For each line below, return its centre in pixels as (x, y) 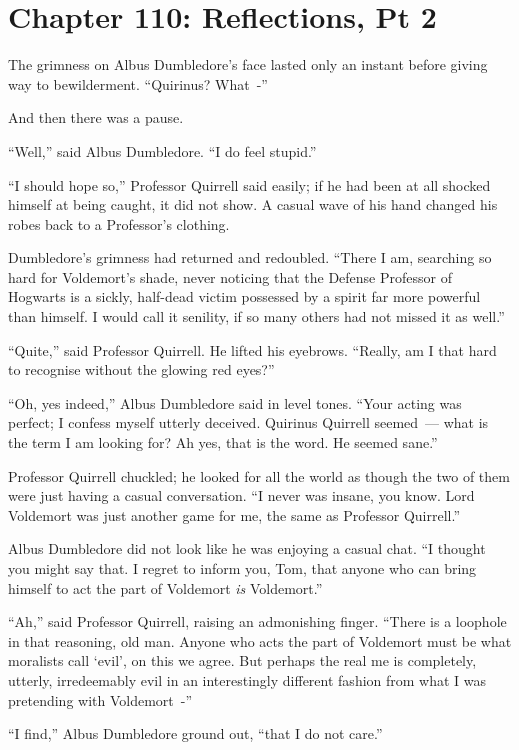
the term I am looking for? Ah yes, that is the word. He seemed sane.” (223, 442)
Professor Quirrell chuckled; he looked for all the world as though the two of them (259, 475)
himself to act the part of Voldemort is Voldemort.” (165, 587)
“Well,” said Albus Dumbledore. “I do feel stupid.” (162, 150)
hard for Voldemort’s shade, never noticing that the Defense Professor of (230, 276)
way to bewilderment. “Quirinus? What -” (138, 83)
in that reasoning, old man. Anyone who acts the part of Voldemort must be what (260, 640)
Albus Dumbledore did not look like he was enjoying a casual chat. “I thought (247, 548)
